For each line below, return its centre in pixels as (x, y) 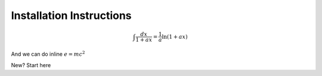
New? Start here (31, 65)
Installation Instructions (71, 15)
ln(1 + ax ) (175, 37)
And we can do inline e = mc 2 (48, 54)
